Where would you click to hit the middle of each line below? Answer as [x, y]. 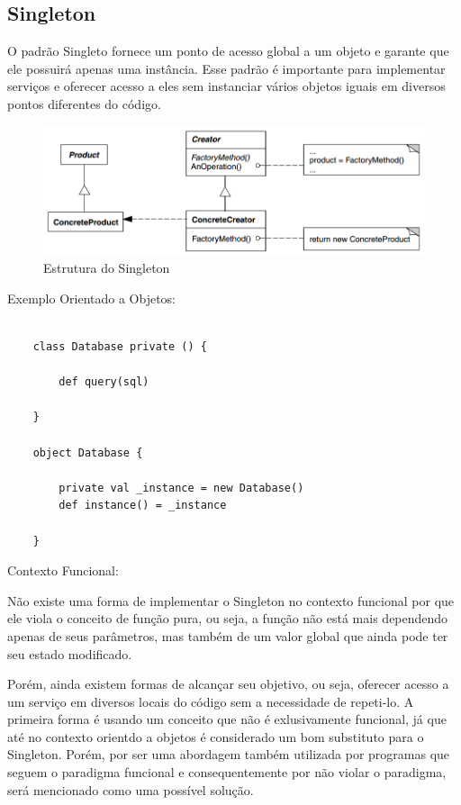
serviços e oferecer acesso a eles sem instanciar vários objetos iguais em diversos [226, 86]
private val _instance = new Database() [181, 488]
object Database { [88, 452]
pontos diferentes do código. [84, 103]
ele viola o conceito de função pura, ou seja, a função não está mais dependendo [228, 618]
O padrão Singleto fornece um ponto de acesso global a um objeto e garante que [228, 51]
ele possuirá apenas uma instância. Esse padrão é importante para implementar [226, 68]
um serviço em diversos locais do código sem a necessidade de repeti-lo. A [211, 701]
